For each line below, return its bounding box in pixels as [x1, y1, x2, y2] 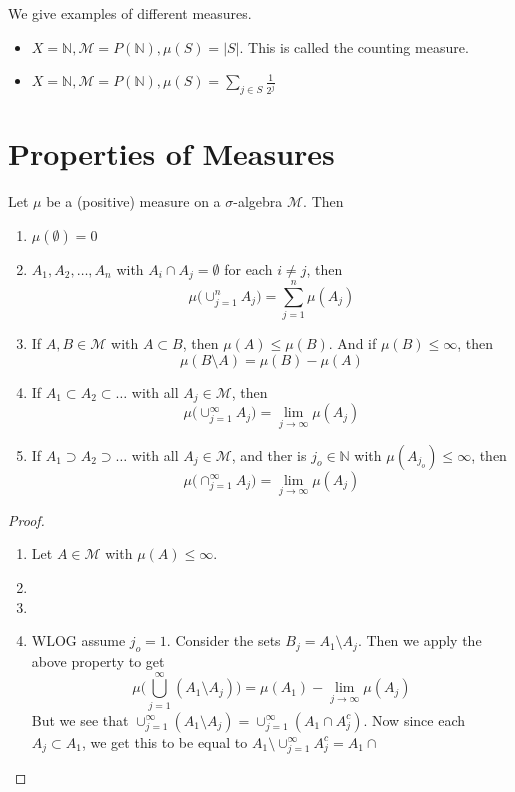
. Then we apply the [357, 630, 482, 651]
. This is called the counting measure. [239, 36, 469, 57]
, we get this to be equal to [81, 731, 248, 752]
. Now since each [363, 709, 465, 730]
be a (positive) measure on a [46, 191, 221, 212]
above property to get [31, 650, 165, 671]
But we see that [31, 709, 129, 730]
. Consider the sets [166, 630, 281, 651]
